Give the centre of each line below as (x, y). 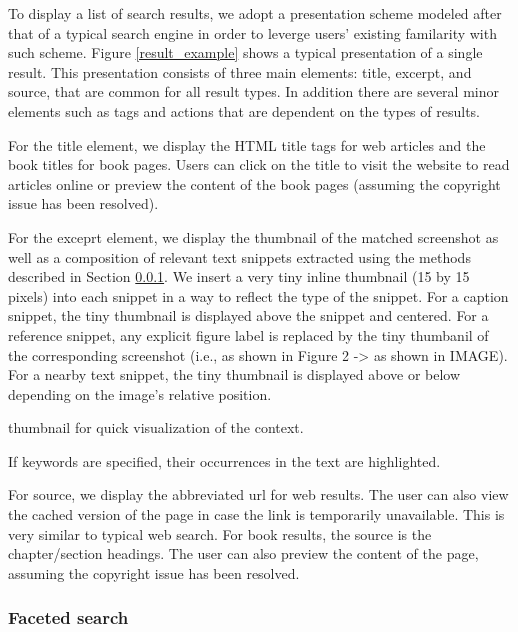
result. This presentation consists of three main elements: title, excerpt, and (240, 71)
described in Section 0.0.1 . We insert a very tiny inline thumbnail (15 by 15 (239, 276)
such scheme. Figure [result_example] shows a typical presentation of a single (245, 52)
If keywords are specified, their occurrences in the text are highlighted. (224, 460)
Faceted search (68, 617)
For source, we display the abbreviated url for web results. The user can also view (258, 494)
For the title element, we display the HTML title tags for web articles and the (247, 144)
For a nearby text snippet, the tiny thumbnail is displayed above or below (234, 374)
